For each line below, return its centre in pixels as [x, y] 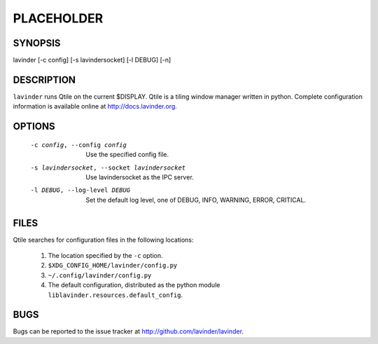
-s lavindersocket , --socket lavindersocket [108, 167]
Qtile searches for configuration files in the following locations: [103, 240]
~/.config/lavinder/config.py [100, 275]
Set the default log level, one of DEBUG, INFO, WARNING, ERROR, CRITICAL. [196, 200]
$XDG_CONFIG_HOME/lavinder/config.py [113, 266]
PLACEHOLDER [58, 18]
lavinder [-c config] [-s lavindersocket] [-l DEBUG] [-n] [92, 60]
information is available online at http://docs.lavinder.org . [95, 106]
